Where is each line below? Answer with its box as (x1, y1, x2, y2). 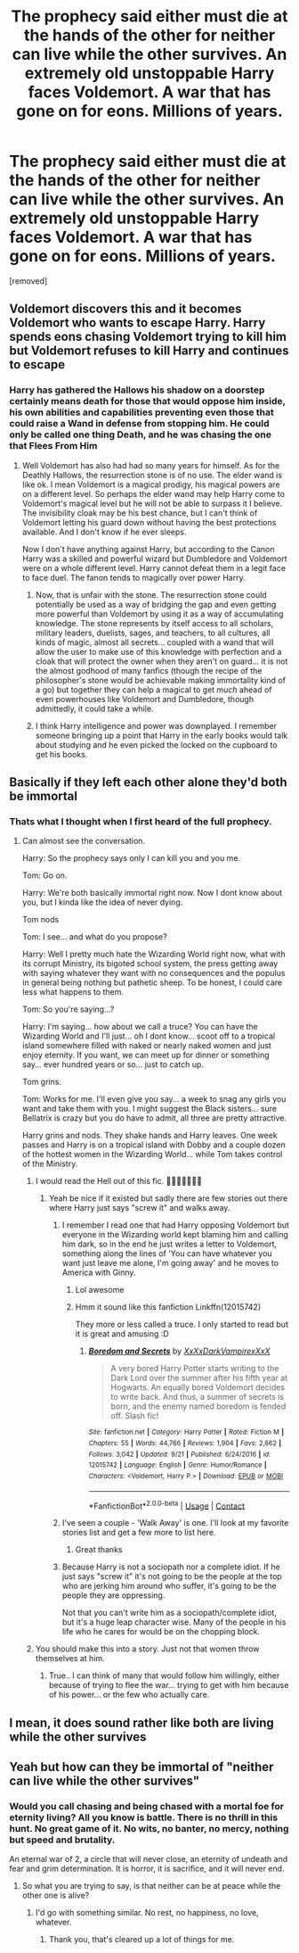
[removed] (9, 275, 48, 286)
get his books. (35, 749, 88, 759)
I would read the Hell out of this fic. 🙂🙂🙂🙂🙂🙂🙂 (35, 1176, 203, 1187)
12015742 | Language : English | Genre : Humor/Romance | (88, 1461, 267, 1469)
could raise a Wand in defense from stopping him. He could (9, 418, 270, 430)
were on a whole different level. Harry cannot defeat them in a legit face (21, 562, 287, 573)
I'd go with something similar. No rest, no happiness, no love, (35, 1907, 260, 1918)
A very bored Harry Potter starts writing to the (110, 1363, 279, 1374)
